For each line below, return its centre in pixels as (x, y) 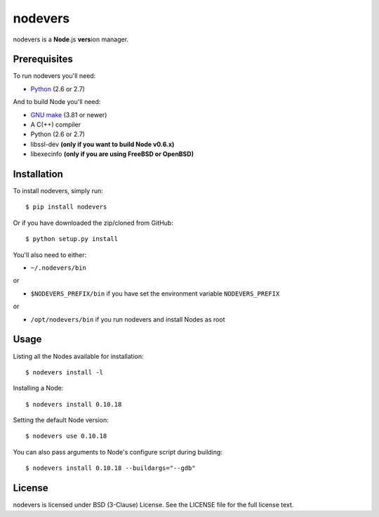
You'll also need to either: (50, 255)
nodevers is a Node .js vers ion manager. (71, 39)
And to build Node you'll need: (57, 102)
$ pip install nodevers (66, 207)
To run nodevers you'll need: (54, 76)
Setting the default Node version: (61, 420)
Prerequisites (43, 59)
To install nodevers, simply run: (58, 191)
